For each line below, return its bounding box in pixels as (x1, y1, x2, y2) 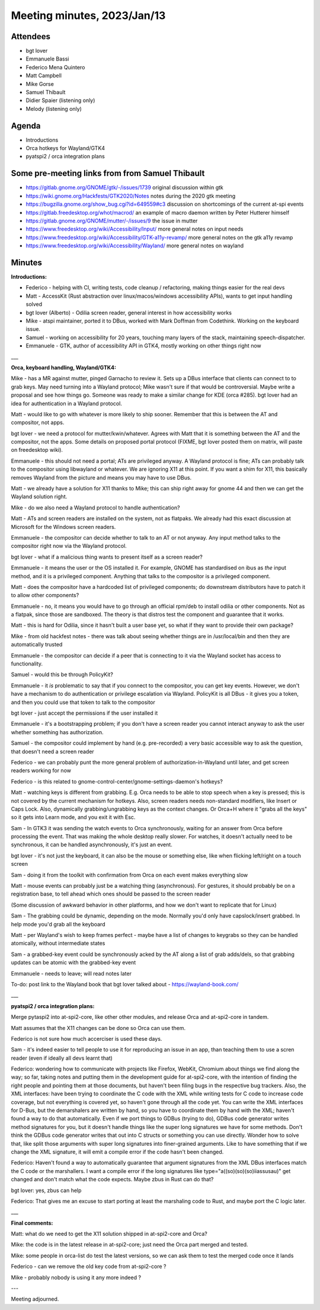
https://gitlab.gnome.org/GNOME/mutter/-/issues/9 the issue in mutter (25, 217, 198, 224)
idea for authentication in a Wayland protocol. (11, 400, 123, 407)
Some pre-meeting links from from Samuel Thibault (11, 168, 205, 179)
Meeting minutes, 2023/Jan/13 (11, 9, 166, 22)
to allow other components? (11, 592, 79, 599)
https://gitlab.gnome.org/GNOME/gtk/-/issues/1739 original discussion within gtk (25, 184, 223, 191)
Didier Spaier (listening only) (25, 97, 95, 104)
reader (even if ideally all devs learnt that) (11, 1054, 113, 1062)
